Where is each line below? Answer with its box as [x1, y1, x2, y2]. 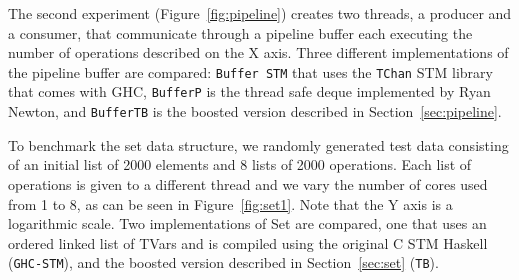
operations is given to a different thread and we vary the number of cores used [8, 173, 488, 194]
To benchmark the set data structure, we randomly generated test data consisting [8, 134, 509, 155]
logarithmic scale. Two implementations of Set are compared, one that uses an [8, 213, 487, 234]
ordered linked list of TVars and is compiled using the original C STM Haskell [8, 232, 488, 253]
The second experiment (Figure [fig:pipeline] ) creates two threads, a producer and [8, 3, 512, 23]
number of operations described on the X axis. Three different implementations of [8, 42, 509, 63]
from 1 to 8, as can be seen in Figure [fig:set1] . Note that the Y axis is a [8, 193, 453, 214]
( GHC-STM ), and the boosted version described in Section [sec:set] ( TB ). [8, 252, 439, 273]
